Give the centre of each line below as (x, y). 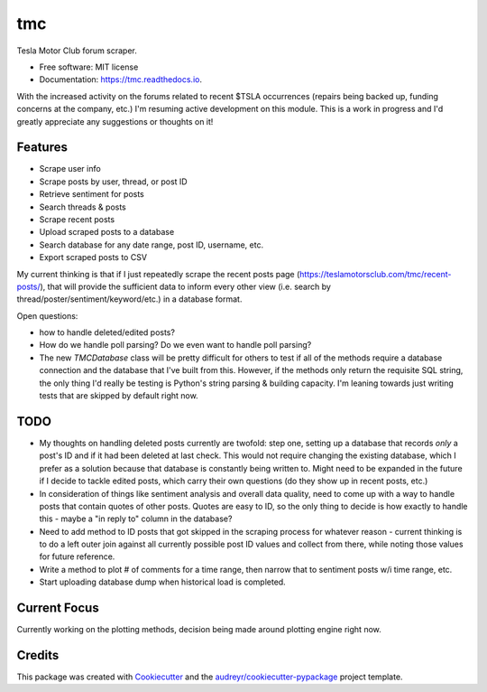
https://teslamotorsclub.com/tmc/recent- (375, 274)
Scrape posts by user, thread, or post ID (114, 182)
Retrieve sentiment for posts (92, 194)
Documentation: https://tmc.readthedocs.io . (121, 79)
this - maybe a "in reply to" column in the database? (136, 519)
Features (42, 148)
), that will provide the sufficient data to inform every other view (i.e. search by (185, 286)
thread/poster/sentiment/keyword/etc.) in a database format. (129, 299)
